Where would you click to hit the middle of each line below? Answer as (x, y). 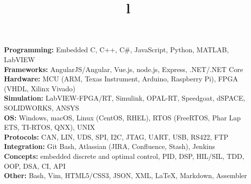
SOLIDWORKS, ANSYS (42, 107)
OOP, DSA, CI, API (35, 166)
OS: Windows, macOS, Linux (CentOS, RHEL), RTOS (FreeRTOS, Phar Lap (123, 117)
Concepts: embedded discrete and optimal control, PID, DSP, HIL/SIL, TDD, (124, 156)
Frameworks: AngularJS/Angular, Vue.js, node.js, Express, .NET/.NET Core (124, 69)
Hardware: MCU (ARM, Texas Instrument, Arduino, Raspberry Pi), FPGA (121, 79)
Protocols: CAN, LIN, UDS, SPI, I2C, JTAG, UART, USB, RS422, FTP (116, 136)
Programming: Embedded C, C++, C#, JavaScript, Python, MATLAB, (116, 50)
